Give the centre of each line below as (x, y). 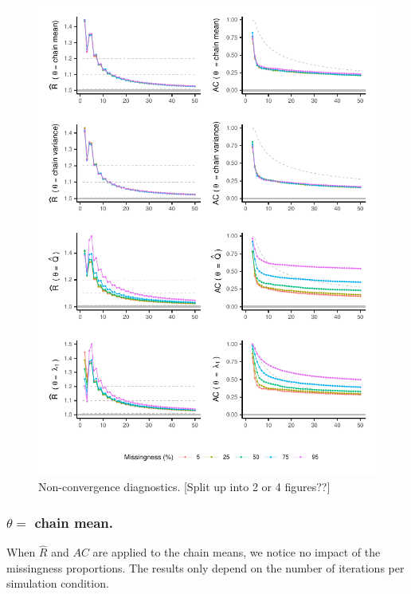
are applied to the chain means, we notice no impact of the (237, 552)
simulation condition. (58, 583)
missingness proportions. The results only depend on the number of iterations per (205, 567)
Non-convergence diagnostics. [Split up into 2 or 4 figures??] (184, 487)
